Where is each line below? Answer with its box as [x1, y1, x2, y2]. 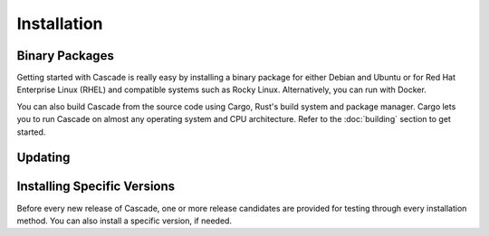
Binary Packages [16, 48, 115, 63]
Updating [16, 150, 71, 165]
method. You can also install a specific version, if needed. [16, 215, 233, 226]
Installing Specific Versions [16, 179, 176, 194]
